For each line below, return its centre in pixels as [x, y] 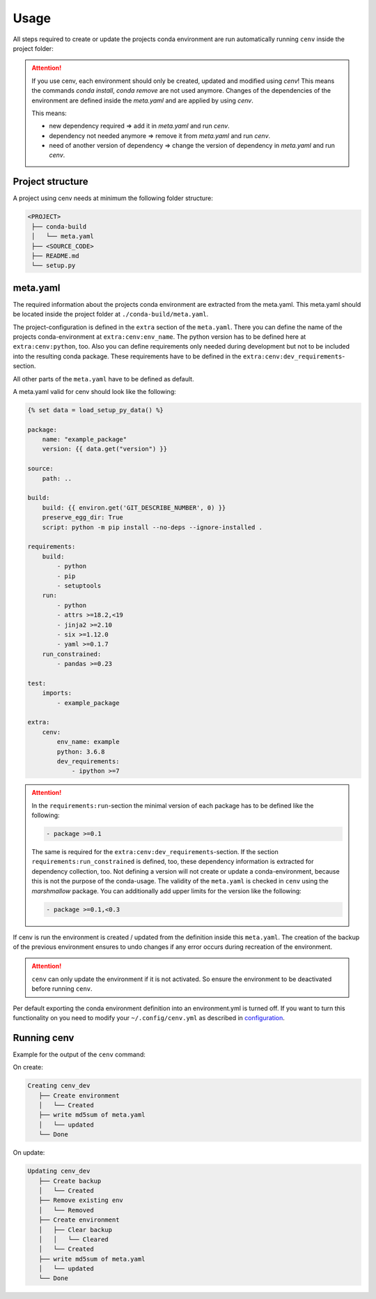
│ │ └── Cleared [74, 1239]
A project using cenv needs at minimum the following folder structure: [113, 198]
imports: [57, 693]
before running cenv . [62, 989]
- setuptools [79, 585]
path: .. [57, 478]
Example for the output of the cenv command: [79, 1054]
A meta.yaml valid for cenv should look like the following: [95, 391]
